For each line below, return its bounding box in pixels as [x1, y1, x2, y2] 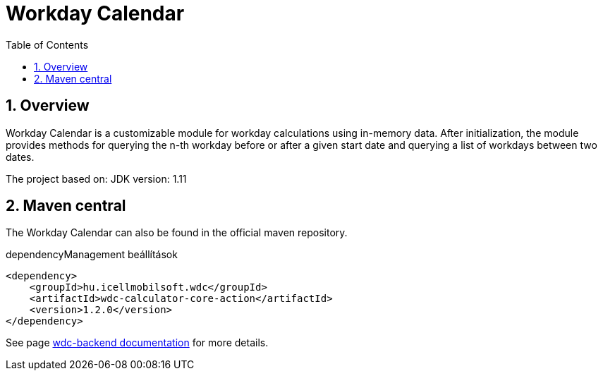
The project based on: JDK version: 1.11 [6, 172, 187, 185]
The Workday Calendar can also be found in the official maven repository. [6, 226, 348, 239]
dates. [6, 150, 35, 163]
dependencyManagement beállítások [6, 248, 178, 261]
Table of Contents [6, 38, 89, 51]
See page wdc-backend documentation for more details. [6, 336, 269, 349]
